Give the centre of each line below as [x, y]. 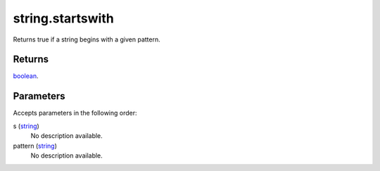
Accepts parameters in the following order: [75, 113]
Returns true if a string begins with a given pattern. [87, 39]
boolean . [26, 76]
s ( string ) [26, 126]
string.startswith [63, 18]
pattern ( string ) [35, 146]
